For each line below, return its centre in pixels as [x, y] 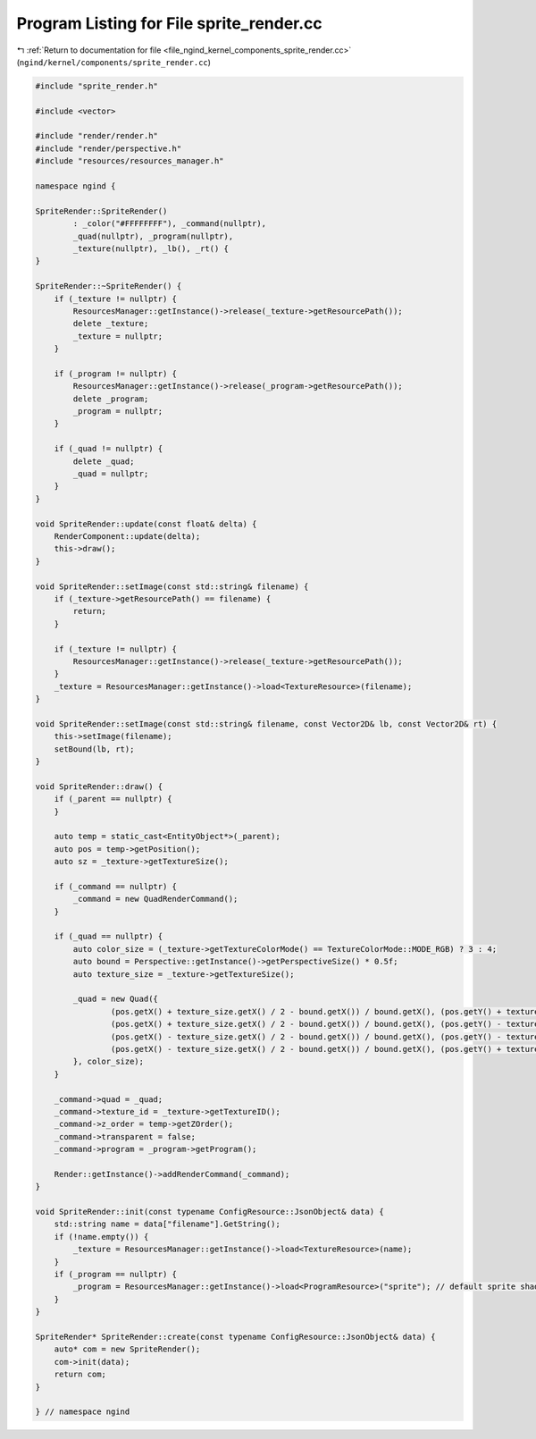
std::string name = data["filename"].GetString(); [167, 1224]
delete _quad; [104, 461]
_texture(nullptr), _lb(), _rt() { [151, 249]
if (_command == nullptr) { [116, 886]
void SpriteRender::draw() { [99, 786]
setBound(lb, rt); [94, 749]
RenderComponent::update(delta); [127, 536]
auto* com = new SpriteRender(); [127, 1349]
